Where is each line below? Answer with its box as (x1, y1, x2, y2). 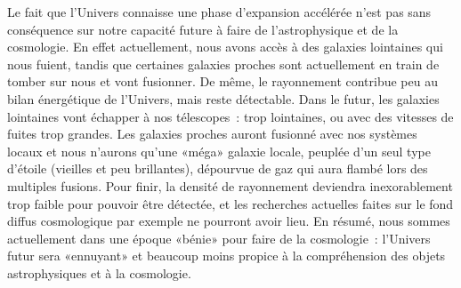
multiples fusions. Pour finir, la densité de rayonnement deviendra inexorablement (7, 176, 453, 195)
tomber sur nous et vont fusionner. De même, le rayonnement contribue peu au (7, 72, 438, 91)
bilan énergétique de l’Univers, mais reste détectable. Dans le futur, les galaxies (7, 89, 440, 108)
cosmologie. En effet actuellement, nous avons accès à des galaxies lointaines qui (7, 37, 443, 56)
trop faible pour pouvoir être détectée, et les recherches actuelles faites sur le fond (7, 194, 454, 212)
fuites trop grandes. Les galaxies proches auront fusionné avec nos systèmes (7, 124, 417, 143)
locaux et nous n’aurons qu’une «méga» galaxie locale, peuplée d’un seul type (7, 141, 431, 160)
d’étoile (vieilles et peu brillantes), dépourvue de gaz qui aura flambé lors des (7, 159, 428, 178)
